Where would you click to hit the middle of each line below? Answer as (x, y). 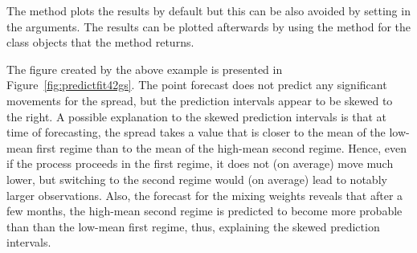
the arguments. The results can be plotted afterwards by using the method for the (209, 26)
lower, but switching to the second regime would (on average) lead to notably (197, 179)
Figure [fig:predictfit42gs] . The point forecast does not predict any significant (197, 85)
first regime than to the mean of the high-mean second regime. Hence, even (221, 147)
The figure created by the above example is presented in (145, 69)
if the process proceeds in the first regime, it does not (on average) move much (200, 163)
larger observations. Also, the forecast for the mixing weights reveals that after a (205, 195)
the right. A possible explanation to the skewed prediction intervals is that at (197, 116)
